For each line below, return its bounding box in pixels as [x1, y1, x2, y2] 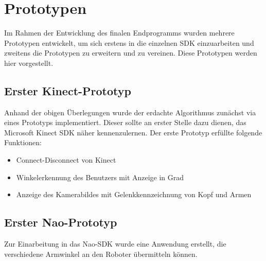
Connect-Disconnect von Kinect [16, 154, 116, 165]
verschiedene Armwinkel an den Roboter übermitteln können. [4, 248, 198, 259]
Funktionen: [4, 137, 42, 148]
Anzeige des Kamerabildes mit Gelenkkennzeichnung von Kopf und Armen [16, 189, 252, 200]
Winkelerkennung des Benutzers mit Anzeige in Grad [16, 171, 184, 182]
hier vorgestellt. [4, 57, 54, 68]
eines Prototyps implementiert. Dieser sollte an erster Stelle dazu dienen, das [4, 117, 246, 128]
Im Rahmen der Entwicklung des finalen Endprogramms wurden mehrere [4, 27, 235, 38]
